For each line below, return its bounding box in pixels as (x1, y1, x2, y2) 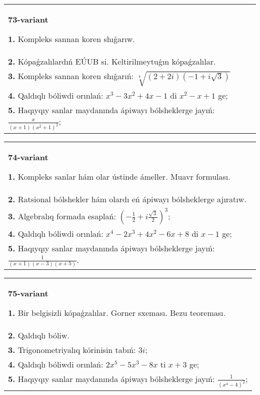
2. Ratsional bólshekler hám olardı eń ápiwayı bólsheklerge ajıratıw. (8, 193, 246, 205)
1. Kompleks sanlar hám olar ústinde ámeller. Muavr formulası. (8, 170, 230, 182)
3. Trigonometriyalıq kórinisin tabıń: (8, 343, 136, 355)
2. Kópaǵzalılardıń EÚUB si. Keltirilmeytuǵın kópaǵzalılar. (8, 56, 216, 67)
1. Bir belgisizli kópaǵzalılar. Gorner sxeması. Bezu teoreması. (8, 306, 225, 318)
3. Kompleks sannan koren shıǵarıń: (8, 70, 134, 82)
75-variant (8, 287, 48, 299)
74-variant (8, 151, 48, 163)
